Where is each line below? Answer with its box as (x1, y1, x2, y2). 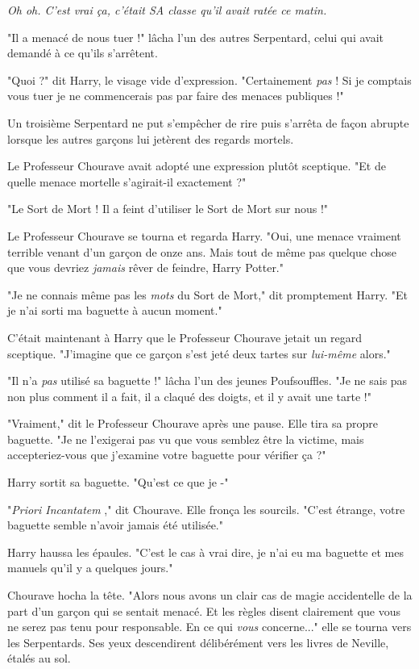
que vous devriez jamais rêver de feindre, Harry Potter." (7, 259, 284, 276)
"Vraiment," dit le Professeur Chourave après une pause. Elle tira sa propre (7, 415, 378, 432)
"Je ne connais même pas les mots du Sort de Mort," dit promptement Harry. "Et (7, 286, 408, 303)
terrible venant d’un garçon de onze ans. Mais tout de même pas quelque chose (7, 243, 396, 260)
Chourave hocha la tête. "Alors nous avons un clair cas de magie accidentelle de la (7, 587, 413, 604)
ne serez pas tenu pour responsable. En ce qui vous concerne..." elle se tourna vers (7, 618, 412, 635)
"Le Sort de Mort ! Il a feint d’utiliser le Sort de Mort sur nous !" (7, 200, 329, 217)
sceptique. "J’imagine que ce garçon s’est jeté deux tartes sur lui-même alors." (7, 345, 391, 362)
